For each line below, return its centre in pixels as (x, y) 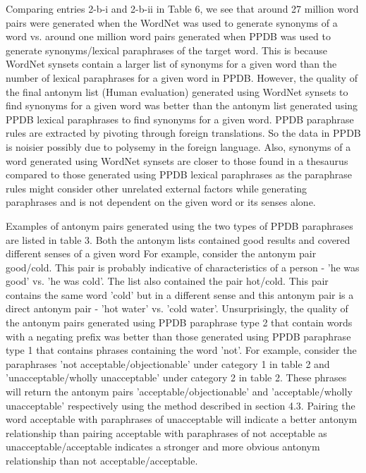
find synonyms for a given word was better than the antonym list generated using (182, 105)
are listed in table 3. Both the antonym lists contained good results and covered (178, 239)
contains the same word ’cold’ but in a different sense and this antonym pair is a (180, 294)
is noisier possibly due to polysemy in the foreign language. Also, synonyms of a (178, 146)
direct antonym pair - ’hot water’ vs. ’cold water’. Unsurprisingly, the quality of (177, 308)
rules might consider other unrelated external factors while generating (157, 188)
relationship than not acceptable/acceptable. (102, 460)
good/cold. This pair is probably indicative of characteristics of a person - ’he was (183, 267)
